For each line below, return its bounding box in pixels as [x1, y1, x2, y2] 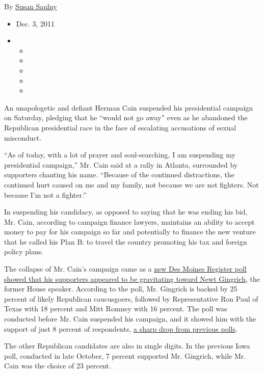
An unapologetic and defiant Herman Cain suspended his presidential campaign [4, 102, 253, 113]
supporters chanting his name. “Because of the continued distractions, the [4, 169, 234, 180]
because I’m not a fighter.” [4, 189, 87, 200]
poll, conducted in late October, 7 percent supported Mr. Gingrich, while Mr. [4, 350, 246, 361]
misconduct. [4, 132, 42, 143]
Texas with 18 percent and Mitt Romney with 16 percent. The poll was [4, 303, 227, 314]
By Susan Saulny [4, 1, 57, 11]
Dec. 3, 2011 [16, 18, 55, 29]
